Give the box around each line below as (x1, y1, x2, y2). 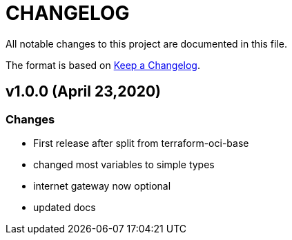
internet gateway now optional (33, 179, 171, 192)
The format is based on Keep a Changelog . (6, 59, 200, 71)
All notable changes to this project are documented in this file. (6, 37, 287, 50)
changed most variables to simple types (33, 158, 215, 170)
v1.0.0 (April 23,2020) (6, 83, 162, 101)
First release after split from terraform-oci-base (33, 137, 249, 149)
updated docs (33, 201, 96, 213)
